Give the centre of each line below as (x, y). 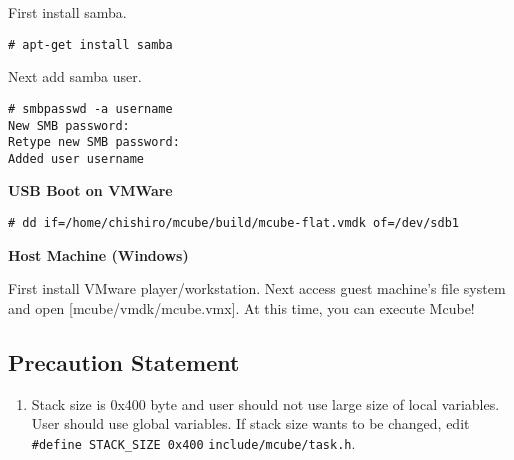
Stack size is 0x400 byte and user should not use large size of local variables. (265, 403)
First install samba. (67, 12)
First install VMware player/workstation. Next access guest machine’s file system (257, 288)
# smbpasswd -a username (90, 108)
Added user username (76, 158)
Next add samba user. (75, 76)
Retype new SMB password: (94, 142)
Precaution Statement (124, 361)
